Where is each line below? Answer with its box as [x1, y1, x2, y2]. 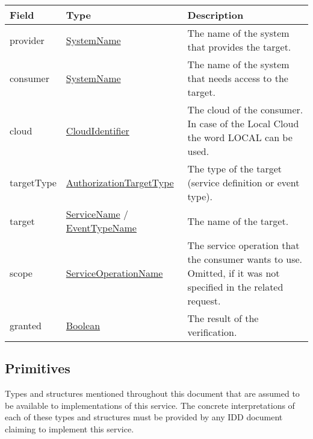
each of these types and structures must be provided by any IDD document [5, 411, 283, 423]
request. [187, 294, 221, 308]
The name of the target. [187, 213, 289, 228]
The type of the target [187, 162, 282, 175]
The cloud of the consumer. [187, 103, 303, 116]
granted [10, 318, 42, 332]
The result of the [187, 311, 259, 325]
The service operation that [187, 238, 300, 252]
